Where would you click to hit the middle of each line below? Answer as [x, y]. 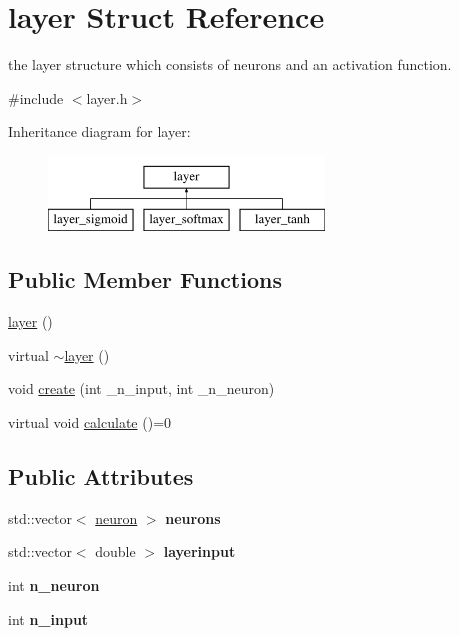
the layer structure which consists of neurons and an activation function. [230, 64]
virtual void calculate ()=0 [90, 422]
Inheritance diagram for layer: [99, 131]
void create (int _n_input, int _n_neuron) [141, 388]
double [115, 551]
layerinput [199, 551]
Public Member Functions [145, 279]
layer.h [107, 97]
